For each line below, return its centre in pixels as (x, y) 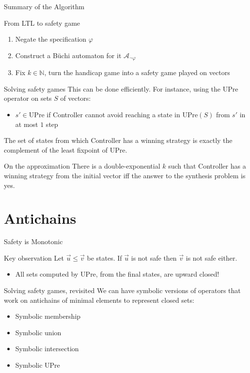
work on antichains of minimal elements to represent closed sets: (99, 300)
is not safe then (154, 257)
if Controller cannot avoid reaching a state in (113, 115)
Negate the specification (51, 39)
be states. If (104, 257)
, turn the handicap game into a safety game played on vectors (137, 72)
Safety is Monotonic (33, 241)
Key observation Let (34, 257)
